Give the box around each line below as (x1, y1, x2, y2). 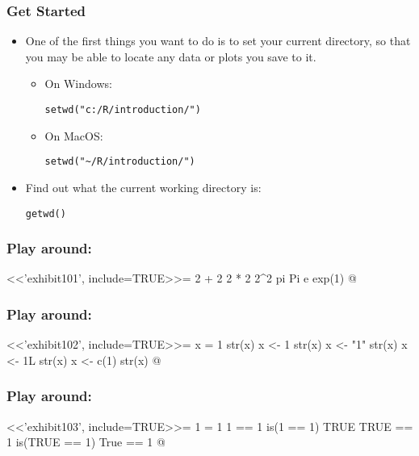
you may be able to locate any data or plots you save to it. (25, 48, 316, 65)
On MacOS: (44, 127, 103, 144)
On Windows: (44, 75, 112, 92)
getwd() (25, 207, 66, 220)
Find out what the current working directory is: (25, 178, 262, 195)
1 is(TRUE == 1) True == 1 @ (6, 433, 166, 450)
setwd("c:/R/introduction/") (44, 104, 201, 115)
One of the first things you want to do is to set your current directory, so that (25, 32, 411, 49)
